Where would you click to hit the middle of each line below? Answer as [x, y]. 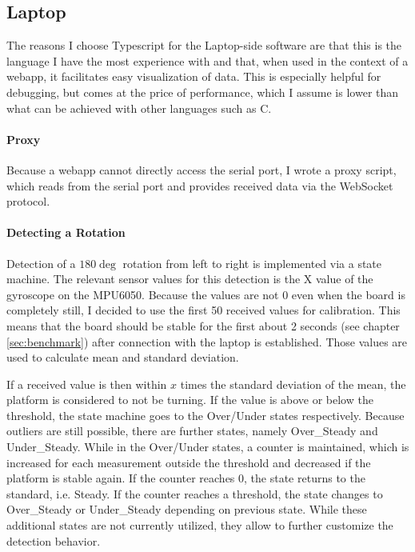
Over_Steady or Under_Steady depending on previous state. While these [187, 509]
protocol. [28, 201]
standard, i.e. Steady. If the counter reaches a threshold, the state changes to [195, 493]
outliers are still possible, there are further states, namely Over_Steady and [192, 431]
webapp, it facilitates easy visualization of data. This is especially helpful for [194, 76]
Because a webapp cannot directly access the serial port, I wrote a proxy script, [202, 169]
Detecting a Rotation [66, 232]
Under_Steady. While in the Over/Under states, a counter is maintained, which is [208, 447]
